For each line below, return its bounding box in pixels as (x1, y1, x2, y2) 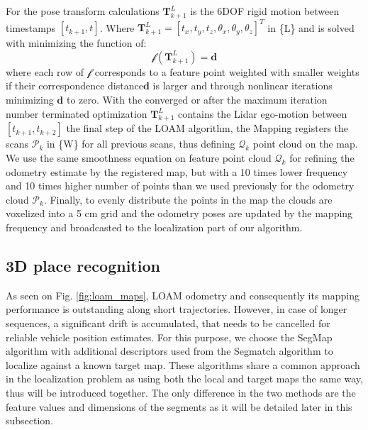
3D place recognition (6, 255, 160, 277)
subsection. (6, 413, 54, 428)
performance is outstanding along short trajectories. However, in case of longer (6, 302, 347, 316)
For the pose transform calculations (6, 4, 160, 18)
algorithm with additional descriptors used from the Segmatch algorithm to (6, 343, 333, 358)
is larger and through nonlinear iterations (152, 78, 333, 93)
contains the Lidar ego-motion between (177, 106, 347, 121)
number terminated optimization (6, 106, 147, 121)
